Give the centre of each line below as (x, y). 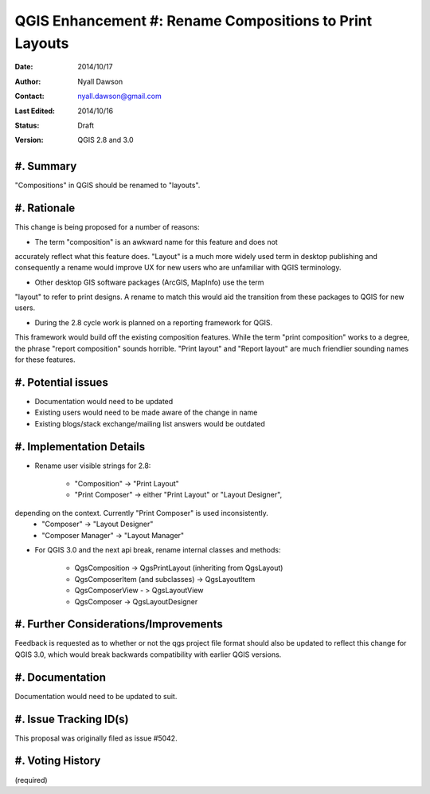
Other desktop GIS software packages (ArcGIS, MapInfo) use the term (149, 282)
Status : (27, 125)
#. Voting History (58, 761)
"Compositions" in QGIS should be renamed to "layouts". (107, 185)
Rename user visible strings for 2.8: (93, 466)
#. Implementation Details (80, 446)
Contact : (30, 96)
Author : (28, 81)
